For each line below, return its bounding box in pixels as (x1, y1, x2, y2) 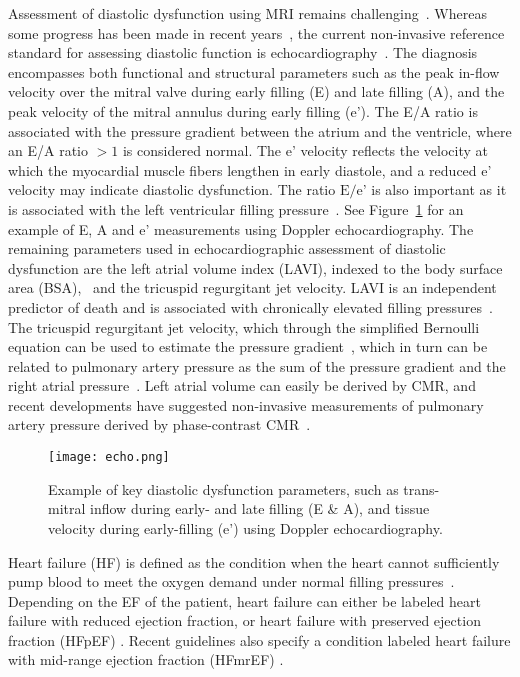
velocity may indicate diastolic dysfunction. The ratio (8, 179, 336, 200)
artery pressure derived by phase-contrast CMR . (8, 414, 311, 435)
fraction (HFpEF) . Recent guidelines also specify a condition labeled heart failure (8, 629, 511, 650)
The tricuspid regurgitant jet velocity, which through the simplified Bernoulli (8, 316, 480, 337)
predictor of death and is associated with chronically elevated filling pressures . (8, 296, 493, 317)
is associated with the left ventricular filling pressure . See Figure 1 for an (8, 198, 464, 219)
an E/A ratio (8, 140, 88, 161)
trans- (403, 478, 440, 499)
